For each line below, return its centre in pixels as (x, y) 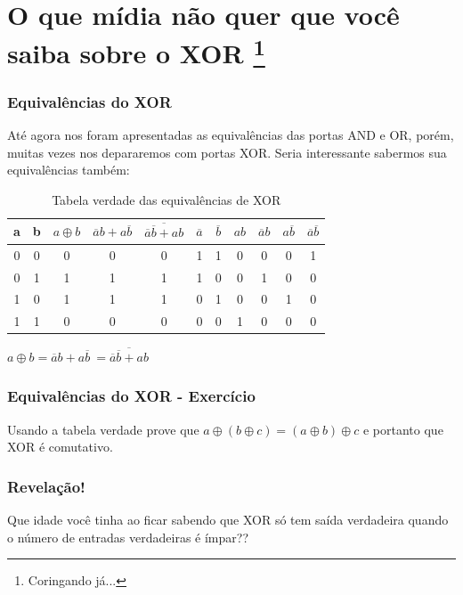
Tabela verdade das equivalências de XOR (167, 199)
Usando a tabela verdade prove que (103, 429)
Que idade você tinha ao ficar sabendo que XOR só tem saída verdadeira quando (228, 520)
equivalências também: (69, 170)
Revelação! (46, 486)
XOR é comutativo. (60, 447)
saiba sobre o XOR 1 (136, 51)
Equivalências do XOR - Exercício (131, 396)
